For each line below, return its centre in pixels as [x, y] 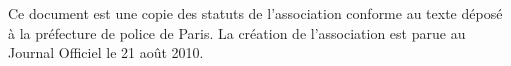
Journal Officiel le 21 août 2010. [106, 52]
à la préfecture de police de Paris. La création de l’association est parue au [237, 32]
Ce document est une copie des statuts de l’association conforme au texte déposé [255, 13]
